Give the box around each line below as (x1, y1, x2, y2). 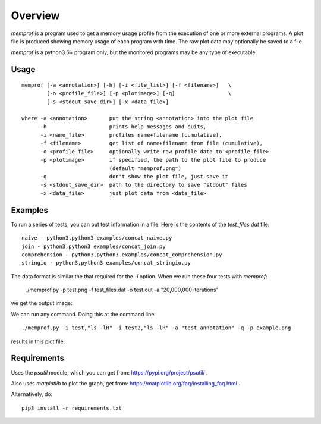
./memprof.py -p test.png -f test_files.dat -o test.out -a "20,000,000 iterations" (26, 286, 219, 294)
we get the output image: (11, 300, 73, 307)
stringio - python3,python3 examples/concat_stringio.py (21, 259, 191, 266)
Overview (11, 9, 60, 22)
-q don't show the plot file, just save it (40, 173, 229, 180)
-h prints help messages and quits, (40, 123, 207, 130)
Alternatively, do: (11, 391, 53, 398)
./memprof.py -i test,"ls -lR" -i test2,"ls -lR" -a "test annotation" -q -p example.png (21, 325, 291, 331)
